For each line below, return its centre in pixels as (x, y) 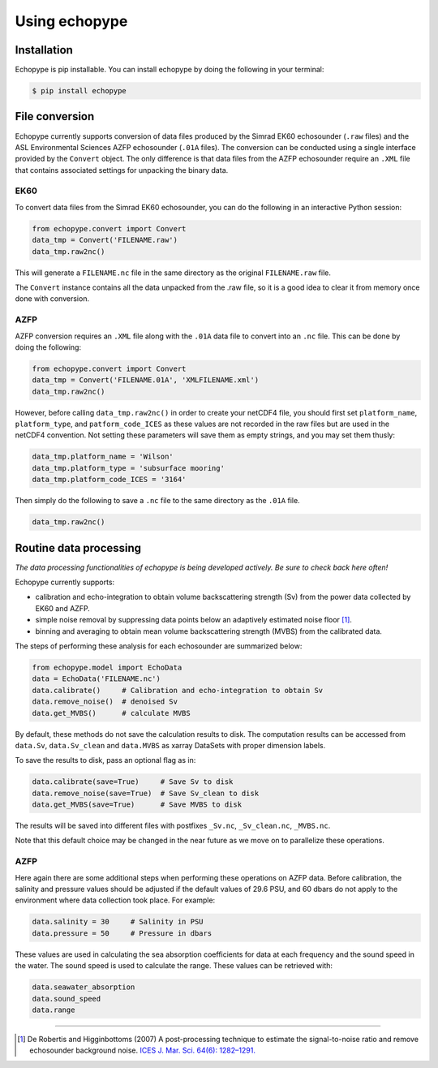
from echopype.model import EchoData (107, 668)
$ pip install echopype (79, 91)
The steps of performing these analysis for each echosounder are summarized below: (159, 646)
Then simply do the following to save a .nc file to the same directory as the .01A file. (157, 501)
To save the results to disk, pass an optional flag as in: (105, 760)
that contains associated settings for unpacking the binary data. (122, 170)
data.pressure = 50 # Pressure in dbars (122, 933)
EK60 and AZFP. (63, 608)
